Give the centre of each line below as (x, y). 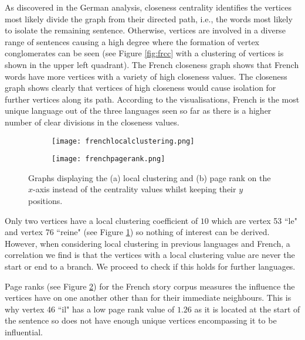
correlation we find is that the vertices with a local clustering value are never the (150, 255)
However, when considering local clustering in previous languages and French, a (148, 243)
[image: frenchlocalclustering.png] (123, 141)
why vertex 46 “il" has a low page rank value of (90, 309)
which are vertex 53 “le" (254, 220)
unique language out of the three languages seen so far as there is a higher (138, 110)
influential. (24, 331)
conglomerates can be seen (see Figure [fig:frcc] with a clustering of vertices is (144, 53)
